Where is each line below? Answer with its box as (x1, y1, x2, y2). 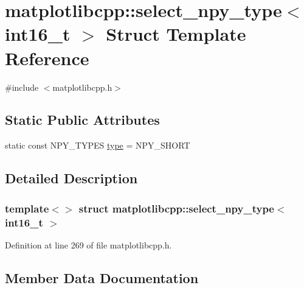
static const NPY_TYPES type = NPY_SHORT (5, 139, 190, 152)
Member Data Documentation (5, 268, 199, 287)
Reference (5, 45, 89, 70)
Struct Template (106, 21, 246, 46)
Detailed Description (5, 169, 138, 188)
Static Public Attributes (5, 110, 160, 129)
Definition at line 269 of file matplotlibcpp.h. (5, 238, 172, 251)
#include (5, 80, 39, 93)
